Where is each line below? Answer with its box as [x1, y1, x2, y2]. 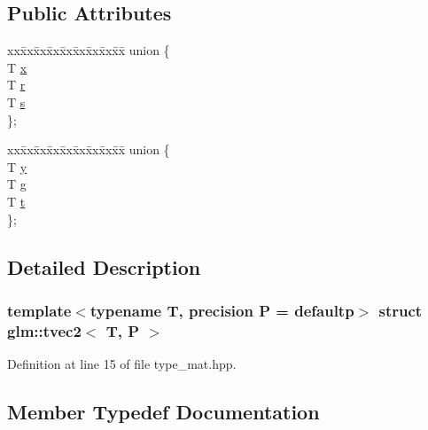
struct [378, 299, 423, 321]
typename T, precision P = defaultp [89, 299, 354, 321]
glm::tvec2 [7, 319, 82, 341]
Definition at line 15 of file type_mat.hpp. [7, 355, 237, 373]
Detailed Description [7, 253, 201, 280]
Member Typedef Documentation [7, 398, 320, 426]
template [7, 299, 72, 321]
